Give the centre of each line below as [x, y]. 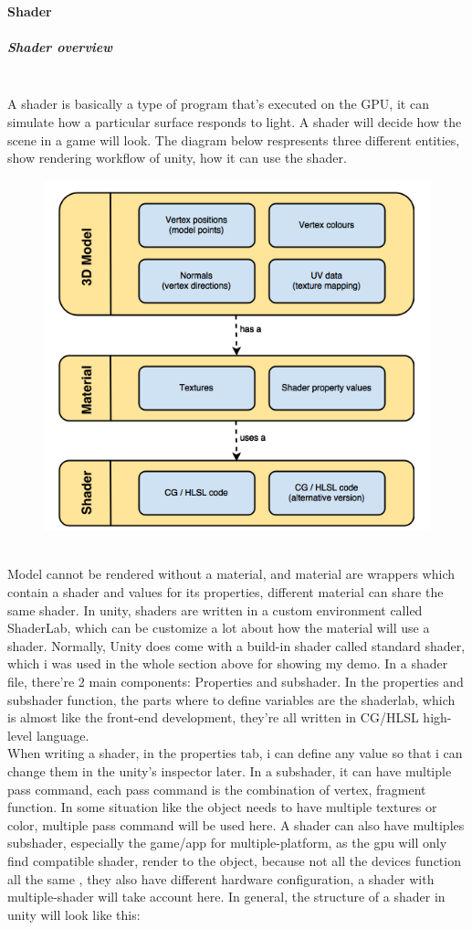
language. [63, 735]
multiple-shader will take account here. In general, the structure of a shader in [226, 897]
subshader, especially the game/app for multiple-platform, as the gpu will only [227, 843]
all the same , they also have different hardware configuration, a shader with [221, 878]
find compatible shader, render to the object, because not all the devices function [234, 860]
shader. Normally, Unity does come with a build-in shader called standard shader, [236, 645]
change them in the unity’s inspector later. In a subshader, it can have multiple [230, 771]
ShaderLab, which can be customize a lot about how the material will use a [219, 628]
